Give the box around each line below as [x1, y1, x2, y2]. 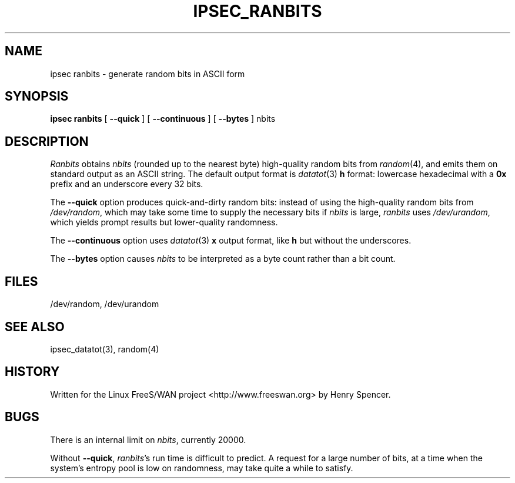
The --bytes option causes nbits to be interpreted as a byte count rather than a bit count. [50, 254, 396, 264]
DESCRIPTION [5, 134, 89, 149]
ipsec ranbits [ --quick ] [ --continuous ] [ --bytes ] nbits [50, 114, 276, 124]
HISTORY [5, 364, 60, 379]
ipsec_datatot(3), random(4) [50, 344, 159, 354]
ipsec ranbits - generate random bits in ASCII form [50, 68, 245, 79]
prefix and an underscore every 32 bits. [50, 179, 203, 189]
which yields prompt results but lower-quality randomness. [50, 217, 278, 228]
